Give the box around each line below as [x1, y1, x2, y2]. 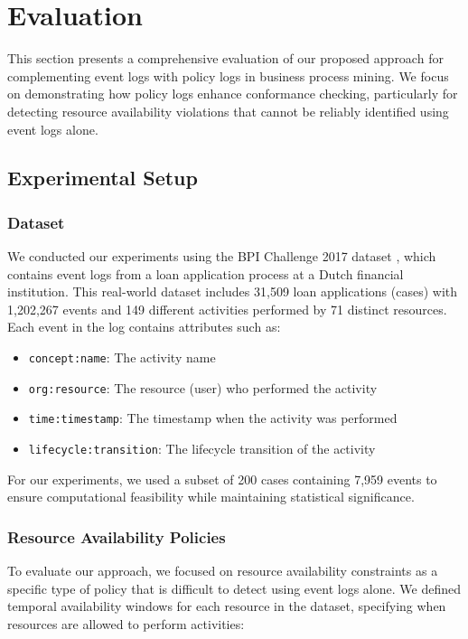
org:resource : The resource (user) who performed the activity [28, 378, 378, 397]
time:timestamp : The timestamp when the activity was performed [28, 409, 398, 428]
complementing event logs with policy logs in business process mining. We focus [7, 66, 449, 85]
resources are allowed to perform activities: [7, 614, 245, 633]
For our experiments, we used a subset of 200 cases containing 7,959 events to [7, 469, 437, 488]
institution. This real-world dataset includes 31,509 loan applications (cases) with [7, 282, 458, 301]
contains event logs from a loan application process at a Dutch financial [7, 264, 404, 283]
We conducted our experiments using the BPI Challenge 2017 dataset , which [7, 247, 436, 266]
